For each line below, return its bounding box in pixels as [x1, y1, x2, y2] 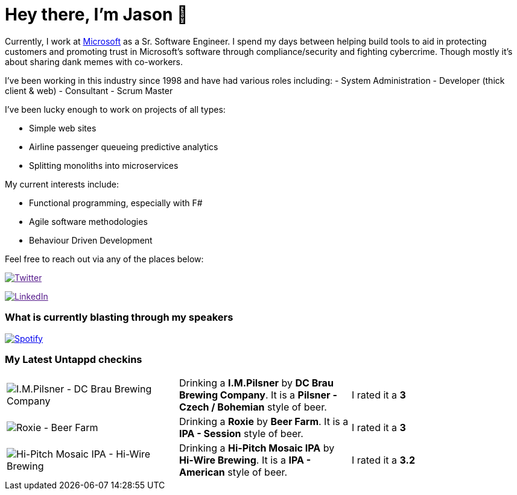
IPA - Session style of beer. [179, 427, 303, 440]
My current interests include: [5, 178, 119, 189]
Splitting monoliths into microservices [29, 160, 179, 171]
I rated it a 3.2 [351, 454, 415, 467]
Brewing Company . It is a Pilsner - [179, 389, 337, 402]
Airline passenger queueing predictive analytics [29, 141, 218, 152]
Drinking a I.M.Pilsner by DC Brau [179, 377, 334, 389]
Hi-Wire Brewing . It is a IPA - [179, 454, 311, 467]
